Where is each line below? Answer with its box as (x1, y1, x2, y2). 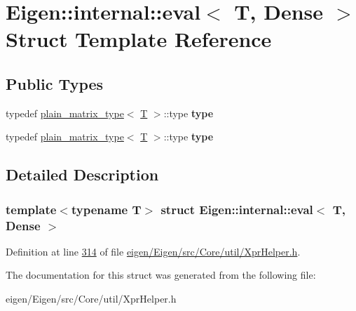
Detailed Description (6, 164, 159, 185)
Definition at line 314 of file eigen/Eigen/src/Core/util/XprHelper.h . (6, 244, 301, 258)
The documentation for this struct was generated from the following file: (6, 267, 316, 282)
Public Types (6, 72, 104, 94)
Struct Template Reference (6, 25, 272, 53)
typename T (71, 200, 142, 218)
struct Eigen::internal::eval (160, 200, 313, 218)
